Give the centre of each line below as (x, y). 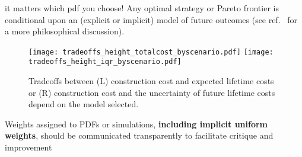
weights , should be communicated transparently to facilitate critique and (139, 135)
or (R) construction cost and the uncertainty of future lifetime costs (152, 92)
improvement (28, 147)
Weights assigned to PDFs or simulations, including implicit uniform (136, 124)
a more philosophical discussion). (65, 31)
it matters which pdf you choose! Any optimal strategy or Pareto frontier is (142, 8)
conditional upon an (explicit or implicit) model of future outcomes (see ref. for (151, 19)
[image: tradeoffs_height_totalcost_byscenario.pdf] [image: (151, 52)
